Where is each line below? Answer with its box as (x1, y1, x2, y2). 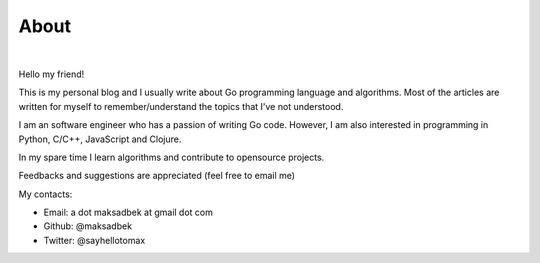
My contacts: (18, 188, 73, 200)
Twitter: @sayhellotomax (43, 234, 146, 246)
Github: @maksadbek (43, 220, 133, 232)
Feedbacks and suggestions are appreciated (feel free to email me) (18, 170, 295, 182)
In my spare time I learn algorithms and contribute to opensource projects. (18, 151, 325, 163)
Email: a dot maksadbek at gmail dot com (43, 206, 214, 219)
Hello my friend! (18, 68, 85, 80)
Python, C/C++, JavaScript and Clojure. (18, 133, 182, 145)
